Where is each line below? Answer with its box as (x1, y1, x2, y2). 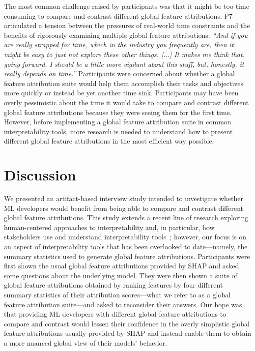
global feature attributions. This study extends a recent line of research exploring (4, 212, 249, 223)
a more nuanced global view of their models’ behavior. (4, 337, 167, 348)
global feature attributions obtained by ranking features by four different (4, 280, 223, 290)
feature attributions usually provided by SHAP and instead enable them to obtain (4, 328, 252, 338)
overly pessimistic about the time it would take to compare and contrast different (4, 97, 249, 107)
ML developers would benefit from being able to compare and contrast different (4, 203, 244, 213)
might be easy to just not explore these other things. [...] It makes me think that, (4, 49, 245, 59)
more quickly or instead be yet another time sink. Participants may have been (4, 88, 239, 98)
